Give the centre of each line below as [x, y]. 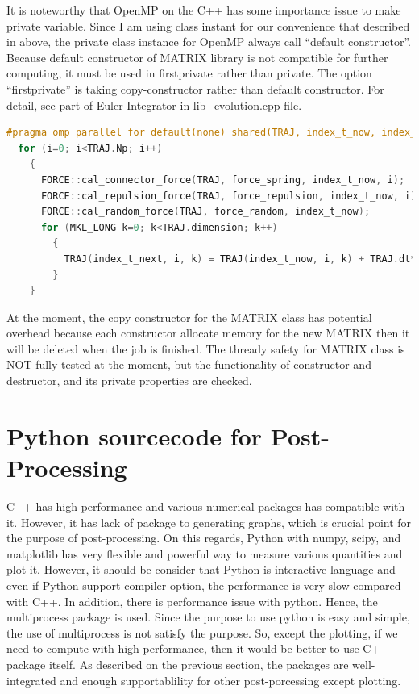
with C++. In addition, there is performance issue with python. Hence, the [192, 601]
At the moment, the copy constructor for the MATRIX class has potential [189, 317]
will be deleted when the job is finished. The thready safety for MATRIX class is [206, 348]
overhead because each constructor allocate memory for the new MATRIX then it [208, 333]
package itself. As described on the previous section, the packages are [178, 664]
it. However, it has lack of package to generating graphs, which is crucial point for [209, 522]
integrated [31, 680]
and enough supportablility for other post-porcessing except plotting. [230, 680]
